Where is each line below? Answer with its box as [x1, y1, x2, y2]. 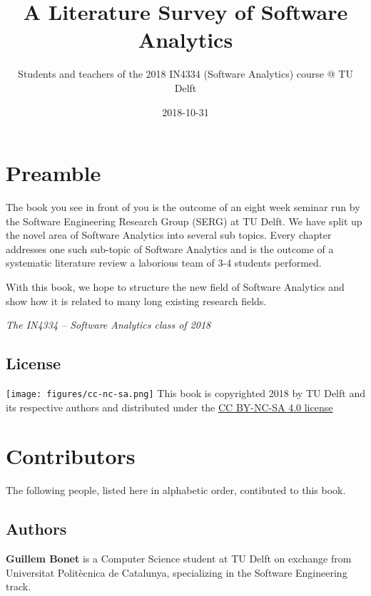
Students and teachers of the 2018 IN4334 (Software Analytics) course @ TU [18, 66, 353, 81]
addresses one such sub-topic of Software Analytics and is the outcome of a [6, 241, 334, 256]
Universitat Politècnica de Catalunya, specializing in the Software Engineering [6, 565, 347, 580]
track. [6, 579, 31, 594]
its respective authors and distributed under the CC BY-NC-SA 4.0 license [6, 399, 333, 414]
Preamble [6, 158, 101, 187]
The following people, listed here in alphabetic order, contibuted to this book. [6, 483, 346, 498]
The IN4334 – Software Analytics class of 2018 [6, 317, 211, 332]
